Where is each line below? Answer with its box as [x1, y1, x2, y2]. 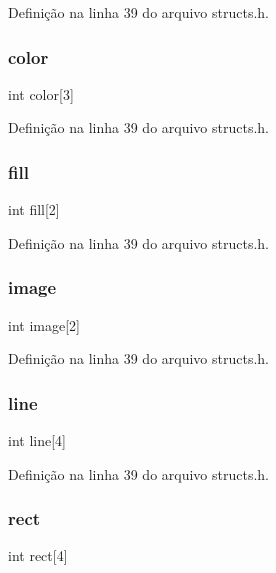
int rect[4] [8, 545, 68, 566]
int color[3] [8, 83, 74, 104]
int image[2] [8, 314, 80, 335]
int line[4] [8, 430, 66, 451]
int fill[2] [8, 199, 60, 220]
